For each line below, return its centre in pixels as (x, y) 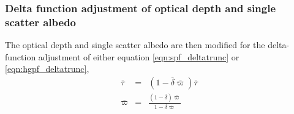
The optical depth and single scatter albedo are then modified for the (135, 45)
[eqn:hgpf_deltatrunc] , (47, 69)
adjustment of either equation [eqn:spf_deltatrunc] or (139, 56)
